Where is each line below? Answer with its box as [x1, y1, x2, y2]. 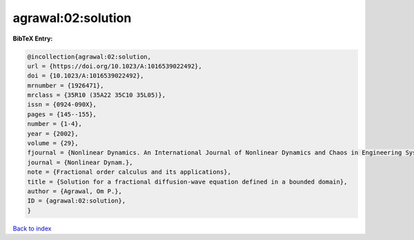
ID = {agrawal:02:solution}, [27, 197, 126, 205]
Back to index [12, 224, 52, 232]
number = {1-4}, [27, 120, 83, 128]
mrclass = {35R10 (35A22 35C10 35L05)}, [27, 91, 166, 99]
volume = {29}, [27, 140, 79, 147]
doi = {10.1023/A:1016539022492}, [27, 72, 144, 80]
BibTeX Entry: [12, 34, 53, 43]
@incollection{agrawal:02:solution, [27, 52, 152, 61]
